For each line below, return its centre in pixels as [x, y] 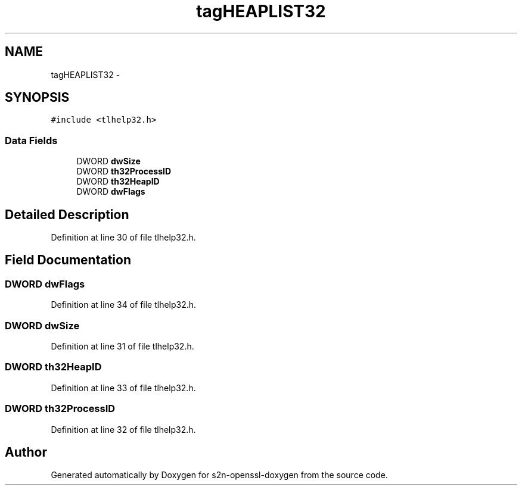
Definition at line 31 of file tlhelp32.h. [122, 346]
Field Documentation [68, 260]
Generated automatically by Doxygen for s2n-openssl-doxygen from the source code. [219, 475]
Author [26, 452]
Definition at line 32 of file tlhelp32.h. [123, 429]
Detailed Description [67, 214]
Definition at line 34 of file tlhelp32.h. [124, 305]
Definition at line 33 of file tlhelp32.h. [123, 388]
